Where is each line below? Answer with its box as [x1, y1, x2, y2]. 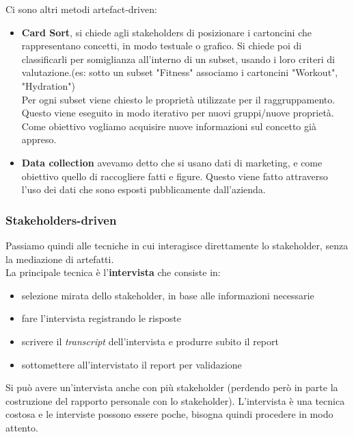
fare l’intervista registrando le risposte [21, 311, 181, 325]
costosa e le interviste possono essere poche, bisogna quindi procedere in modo [5, 407, 333, 421]
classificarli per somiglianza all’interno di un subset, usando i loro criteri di [21, 51, 335, 66]
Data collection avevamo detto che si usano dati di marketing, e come [21, 155, 323, 169]
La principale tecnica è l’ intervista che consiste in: [5, 265, 221, 279]
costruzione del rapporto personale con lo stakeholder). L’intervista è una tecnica [5, 393, 345, 408]
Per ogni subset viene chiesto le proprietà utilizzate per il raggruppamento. [21, 92, 336, 106]
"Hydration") [21, 78, 76, 92]
